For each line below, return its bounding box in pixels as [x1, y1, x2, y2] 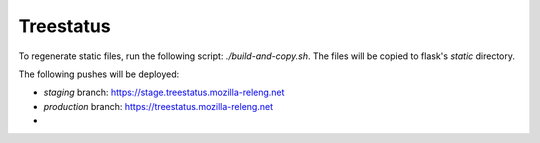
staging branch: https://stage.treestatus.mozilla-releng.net [43, 86, 285, 99]
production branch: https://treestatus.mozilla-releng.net [43, 100, 274, 112]
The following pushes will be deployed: [18, 68, 180, 80]
